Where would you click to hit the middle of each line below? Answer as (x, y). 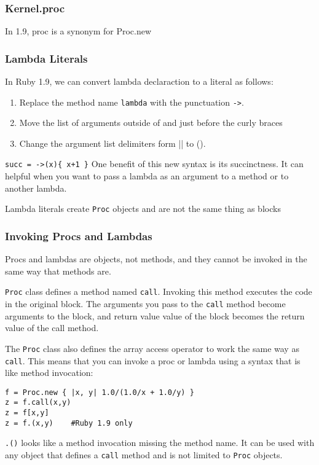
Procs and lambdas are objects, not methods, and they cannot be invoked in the (156, 259)
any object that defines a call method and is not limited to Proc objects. (144, 455)
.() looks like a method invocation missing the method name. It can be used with (160, 443)
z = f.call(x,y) (38, 403)
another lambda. (36, 188)
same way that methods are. (58, 271)
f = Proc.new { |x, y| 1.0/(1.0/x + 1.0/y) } (100, 392)
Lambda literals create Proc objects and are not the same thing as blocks (143, 209)
